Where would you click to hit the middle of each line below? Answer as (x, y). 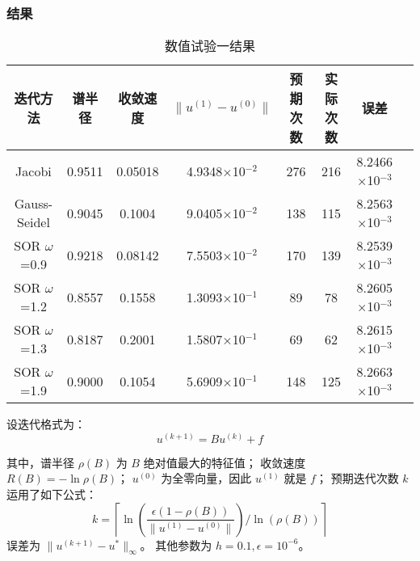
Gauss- (34, 204)
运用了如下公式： (52, 494)
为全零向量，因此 (206, 478)
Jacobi (34, 171)
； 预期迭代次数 (357, 478)
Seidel (34, 222)
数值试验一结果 (210, 46)
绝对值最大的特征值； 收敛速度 (225, 462)
